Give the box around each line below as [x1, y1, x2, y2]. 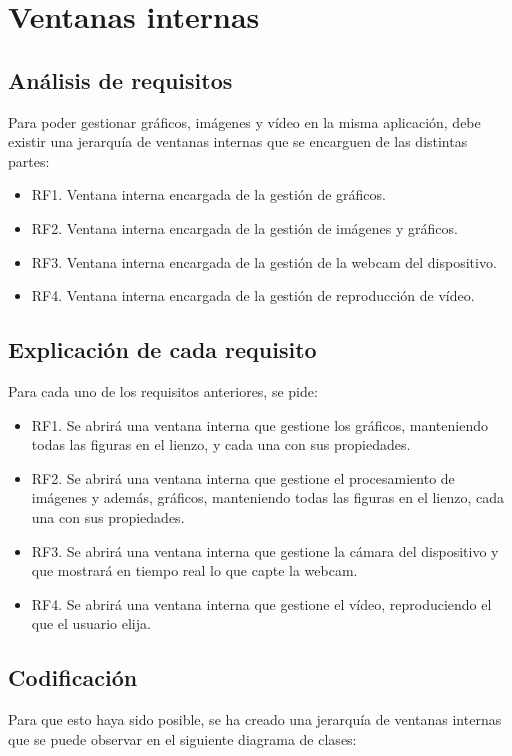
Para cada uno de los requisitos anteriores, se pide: [8, 380, 318, 401]
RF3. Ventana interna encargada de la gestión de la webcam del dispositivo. [31, 251, 497, 272]
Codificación [8, 662, 138, 693]
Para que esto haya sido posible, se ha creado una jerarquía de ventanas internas [8, 709, 502, 730]
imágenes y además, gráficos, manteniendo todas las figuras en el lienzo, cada [31, 487, 505, 508]
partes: [8, 150, 50, 171]
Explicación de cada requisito [8, 334, 317, 365]
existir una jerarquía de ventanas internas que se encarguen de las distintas [8, 131, 468, 152]
